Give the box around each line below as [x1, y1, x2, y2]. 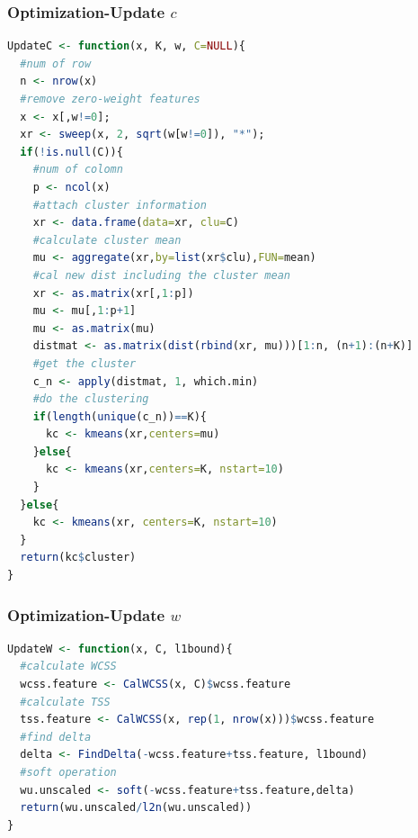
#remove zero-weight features [20, 93, 200, 105]
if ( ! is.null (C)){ [20, 145, 123, 158]
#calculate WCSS [20, 660, 117, 673]
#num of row [20, 57, 92, 70]
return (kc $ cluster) [20, 551, 137, 564]
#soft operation [20, 766, 117, 779]
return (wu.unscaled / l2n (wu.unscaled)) [20, 801, 253, 815]
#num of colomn [32, 163, 123, 176]
